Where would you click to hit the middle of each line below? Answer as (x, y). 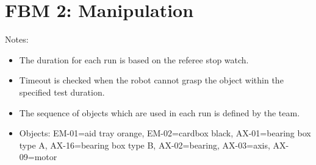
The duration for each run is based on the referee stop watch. (134, 59)
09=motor (38, 157)
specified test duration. (62, 92)
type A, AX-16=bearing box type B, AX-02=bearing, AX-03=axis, (145, 145)
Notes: (17, 39)
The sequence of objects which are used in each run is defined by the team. (160, 112)
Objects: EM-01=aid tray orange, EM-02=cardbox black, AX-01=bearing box (165, 133)
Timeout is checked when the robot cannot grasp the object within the (151, 80)
